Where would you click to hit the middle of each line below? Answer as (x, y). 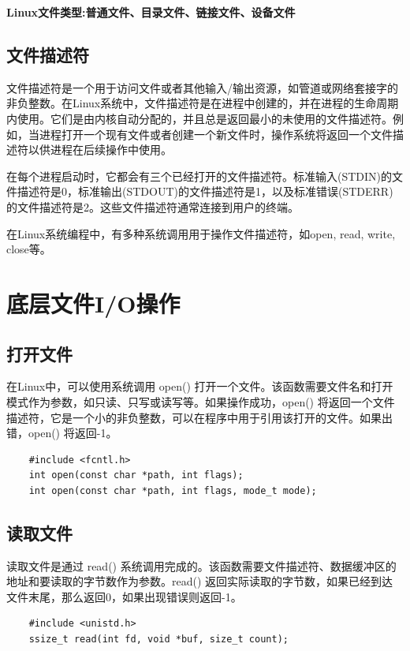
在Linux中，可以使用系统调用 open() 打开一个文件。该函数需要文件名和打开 (200, 386)
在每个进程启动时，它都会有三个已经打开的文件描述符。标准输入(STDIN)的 (199, 176)
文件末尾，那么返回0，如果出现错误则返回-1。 (124, 596)
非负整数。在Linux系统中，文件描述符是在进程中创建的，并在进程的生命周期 (203, 103)
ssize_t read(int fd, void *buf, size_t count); (158, 640)
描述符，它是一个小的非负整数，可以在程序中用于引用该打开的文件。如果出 (199, 417)
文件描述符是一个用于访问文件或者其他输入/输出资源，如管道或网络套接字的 (202, 87)
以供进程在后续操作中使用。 (100, 150)
